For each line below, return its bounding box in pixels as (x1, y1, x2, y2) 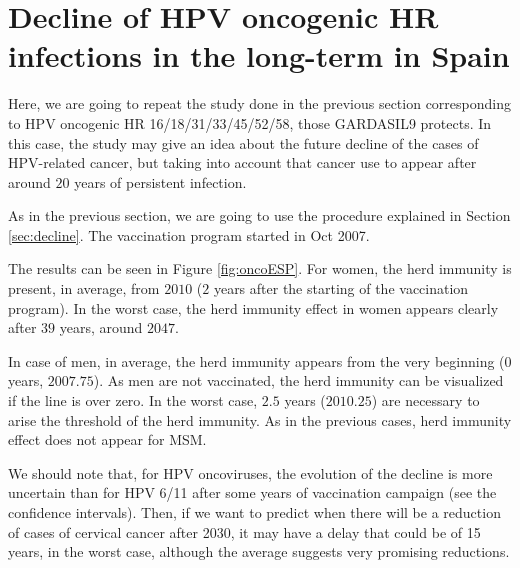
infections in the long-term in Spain (8, 35, 510, 76)
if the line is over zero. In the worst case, (8, 390, 258, 411)
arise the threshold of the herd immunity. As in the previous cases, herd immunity (8, 409, 512, 430)
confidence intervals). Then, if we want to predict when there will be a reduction (8, 502, 501, 522)
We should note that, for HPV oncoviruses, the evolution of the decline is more (8, 462, 493, 483)
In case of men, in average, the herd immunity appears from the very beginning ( (8, 350, 505, 371)
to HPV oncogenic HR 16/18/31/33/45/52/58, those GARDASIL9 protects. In (8, 112, 492, 133)
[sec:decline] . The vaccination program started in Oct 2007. (8, 224, 370, 245)
